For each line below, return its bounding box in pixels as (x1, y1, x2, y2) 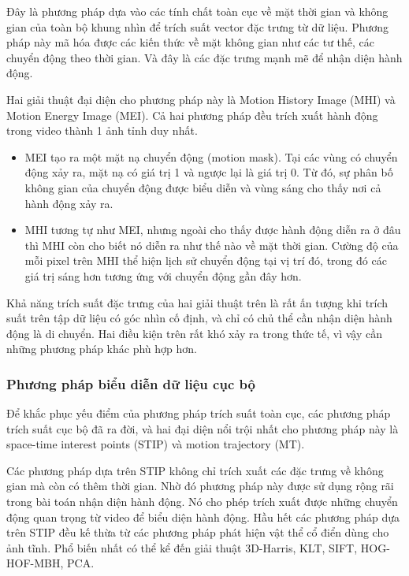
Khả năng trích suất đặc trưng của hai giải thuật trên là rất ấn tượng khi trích (6, 294, 389, 310)
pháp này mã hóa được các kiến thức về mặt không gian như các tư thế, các (6, 34, 375, 50)
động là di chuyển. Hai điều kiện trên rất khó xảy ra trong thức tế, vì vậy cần (6, 325, 382, 341)
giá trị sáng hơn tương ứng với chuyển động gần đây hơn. (24, 267, 302, 284)
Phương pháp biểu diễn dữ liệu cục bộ (6, 373, 255, 393)
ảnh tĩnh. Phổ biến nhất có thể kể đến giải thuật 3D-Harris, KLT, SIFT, (6, 539, 358, 556)
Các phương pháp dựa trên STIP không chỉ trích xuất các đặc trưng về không (6, 462, 384, 478)
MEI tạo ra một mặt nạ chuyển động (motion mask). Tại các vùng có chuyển (24, 148, 398, 165)
